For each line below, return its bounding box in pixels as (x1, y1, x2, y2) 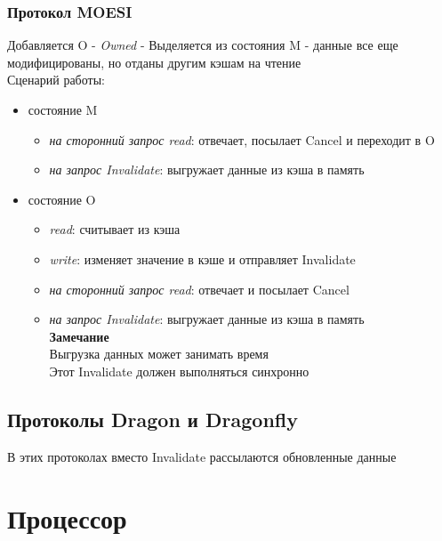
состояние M (28, 101, 98, 118)
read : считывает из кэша (49, 220, 181, 238)
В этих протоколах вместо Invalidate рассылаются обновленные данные (7, 447, 397, 465)
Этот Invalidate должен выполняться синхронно (49, 361, 309, 380)
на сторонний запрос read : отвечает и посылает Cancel (49, 279, 350, 298)
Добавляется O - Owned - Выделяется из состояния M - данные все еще (7, 36, 398, 54)
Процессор (7, 499, 127, 536)
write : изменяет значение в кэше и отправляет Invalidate (49, 249, 356, 268)
